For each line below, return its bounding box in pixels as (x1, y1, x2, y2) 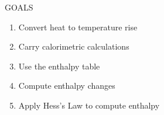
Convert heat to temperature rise (18, 20, 138, 33)
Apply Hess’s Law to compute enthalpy (18, 99, 160, 111)
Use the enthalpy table (18, 60, 100, 72)
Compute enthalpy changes (18, 79, 115, 92)
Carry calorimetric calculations (18, 40, 129, 53)
